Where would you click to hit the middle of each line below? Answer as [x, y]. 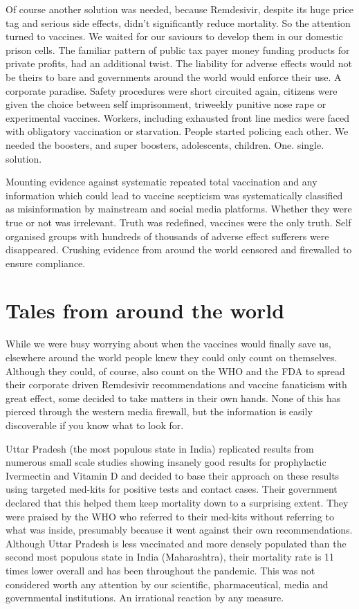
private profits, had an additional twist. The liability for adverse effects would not [179, 63]
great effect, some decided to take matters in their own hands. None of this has [173, 398]
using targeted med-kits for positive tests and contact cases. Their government [172, 489]
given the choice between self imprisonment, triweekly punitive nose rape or [166, 104]
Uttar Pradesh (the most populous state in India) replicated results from [160, 448]
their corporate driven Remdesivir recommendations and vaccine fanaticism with [176, 384]
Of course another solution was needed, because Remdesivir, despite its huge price [179, 9]
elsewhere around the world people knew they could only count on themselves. [172, 357]
